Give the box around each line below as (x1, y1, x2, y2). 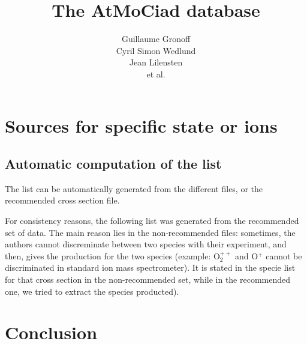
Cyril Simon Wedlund (116, 44, 196, 56)
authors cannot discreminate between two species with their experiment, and (5, 238, 287, 250)
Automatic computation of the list (5, 154, 222, 173)
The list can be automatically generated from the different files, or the (5, 182, 263, 195)
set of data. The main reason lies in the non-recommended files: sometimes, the (5, 226, 296, 238)
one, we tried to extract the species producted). (5, 285, 179, 297)
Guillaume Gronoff (121, 32, 191, 45)
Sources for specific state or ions (5, 113, 278, 137)
